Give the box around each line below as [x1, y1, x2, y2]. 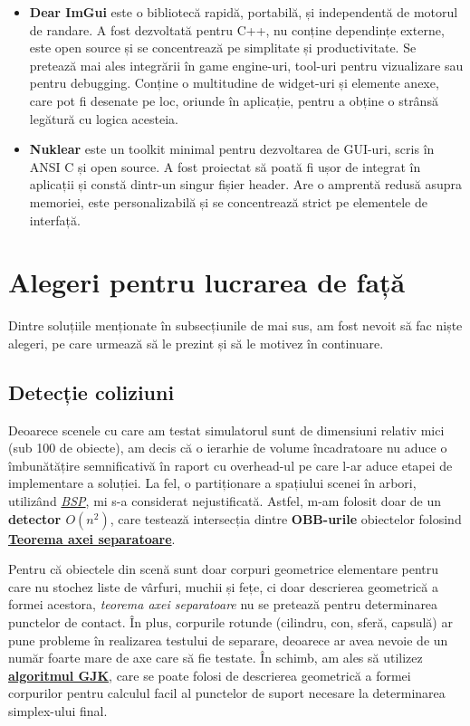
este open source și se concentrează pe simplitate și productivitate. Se [29, 38, 417, 57]
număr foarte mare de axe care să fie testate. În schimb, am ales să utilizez [8, 648, 423, 667]
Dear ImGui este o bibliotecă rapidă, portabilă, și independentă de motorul [29, 3, 458, 21]
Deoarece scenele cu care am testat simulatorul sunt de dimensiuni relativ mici [8, 420, 445, 439]
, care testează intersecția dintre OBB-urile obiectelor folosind [110, 509, 462, 528]
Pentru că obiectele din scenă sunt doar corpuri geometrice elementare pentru [8, 559, 439, 578]
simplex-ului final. [8, 701, 108, 720]
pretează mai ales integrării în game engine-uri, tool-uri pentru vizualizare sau [29, 55, 464, 74]
